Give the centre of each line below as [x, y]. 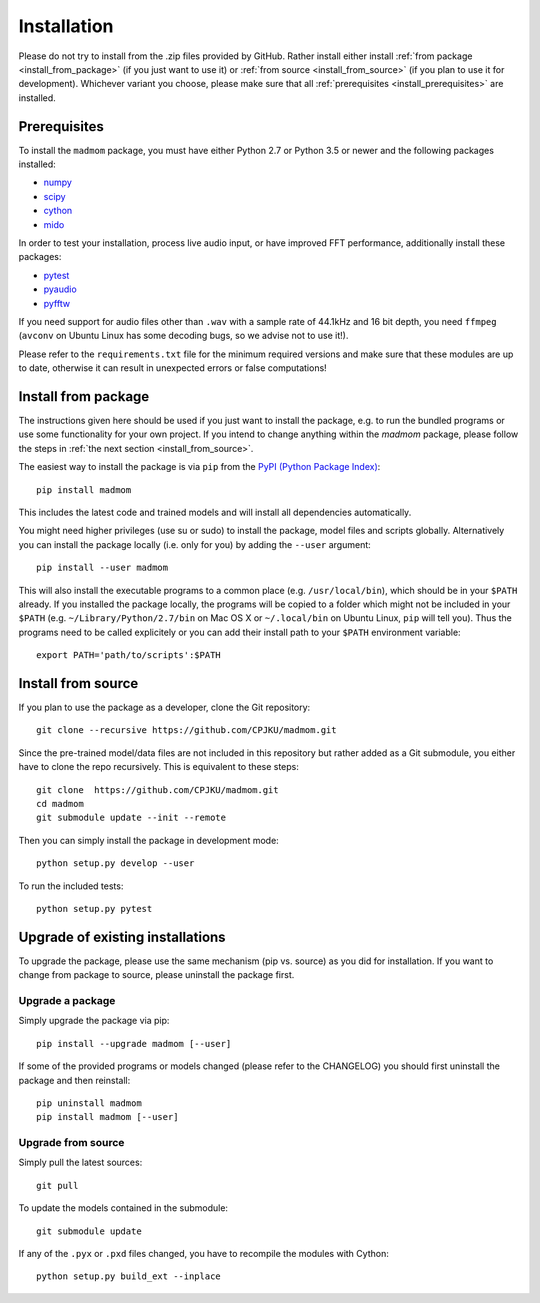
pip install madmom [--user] [107, 1117]
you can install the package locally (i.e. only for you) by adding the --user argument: [195, 544]
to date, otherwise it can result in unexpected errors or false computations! [172, 368]
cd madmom [60, 803]
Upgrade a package [67, 1000]
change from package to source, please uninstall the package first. [156, 975]
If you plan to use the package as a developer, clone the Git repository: [164, 707]
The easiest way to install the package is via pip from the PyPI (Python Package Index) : [199, 467]
